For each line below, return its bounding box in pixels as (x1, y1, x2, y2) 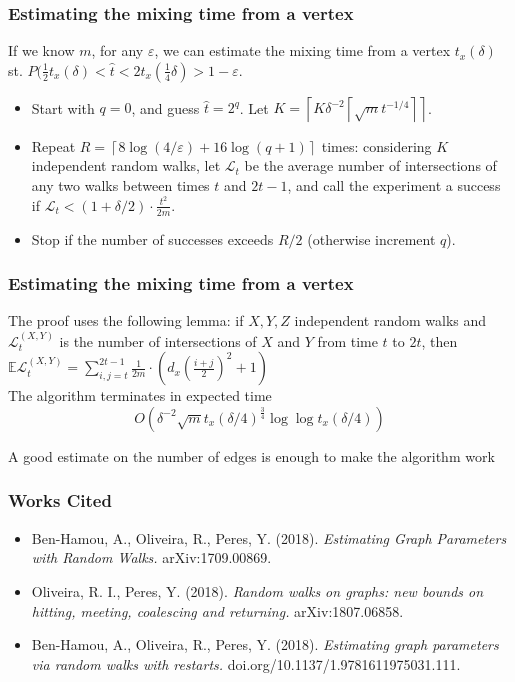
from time (317, 330, 378, 351)
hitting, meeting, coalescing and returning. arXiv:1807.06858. (31, 600, 404, 621)
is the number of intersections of (59, 330, 257, 351)
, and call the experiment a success (287, 175, 501, 195)
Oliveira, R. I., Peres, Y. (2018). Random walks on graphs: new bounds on (31, 580, 484, 601)
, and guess (131, 97, 200, 118)
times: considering (321, 135, 432, 156)
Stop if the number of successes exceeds (31, 228, 274, 249)
